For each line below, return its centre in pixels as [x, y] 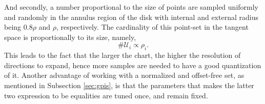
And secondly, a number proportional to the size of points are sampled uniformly [131, 7]
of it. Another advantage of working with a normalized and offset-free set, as [124, 75]
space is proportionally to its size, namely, [70, 37]
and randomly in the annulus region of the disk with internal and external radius [131, 17]
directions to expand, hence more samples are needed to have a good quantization [133, 65]
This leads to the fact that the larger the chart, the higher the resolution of [123, 55]
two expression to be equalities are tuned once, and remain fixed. [106, 95]
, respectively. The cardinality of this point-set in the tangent [152, 27]
